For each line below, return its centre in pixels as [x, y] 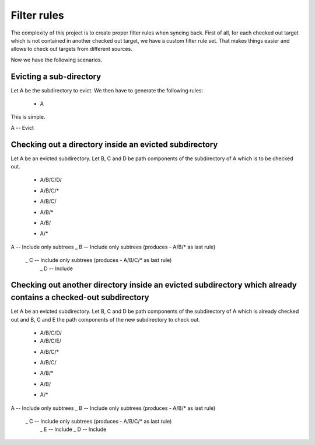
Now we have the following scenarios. [57, 60]
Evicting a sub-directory [56, 76]
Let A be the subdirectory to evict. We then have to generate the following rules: [107, 90]
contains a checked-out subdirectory [80, 297]
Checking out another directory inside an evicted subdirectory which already [154, 285]
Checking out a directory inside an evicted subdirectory [114, 144]
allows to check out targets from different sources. [71, 49]
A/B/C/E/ [50, 341]
